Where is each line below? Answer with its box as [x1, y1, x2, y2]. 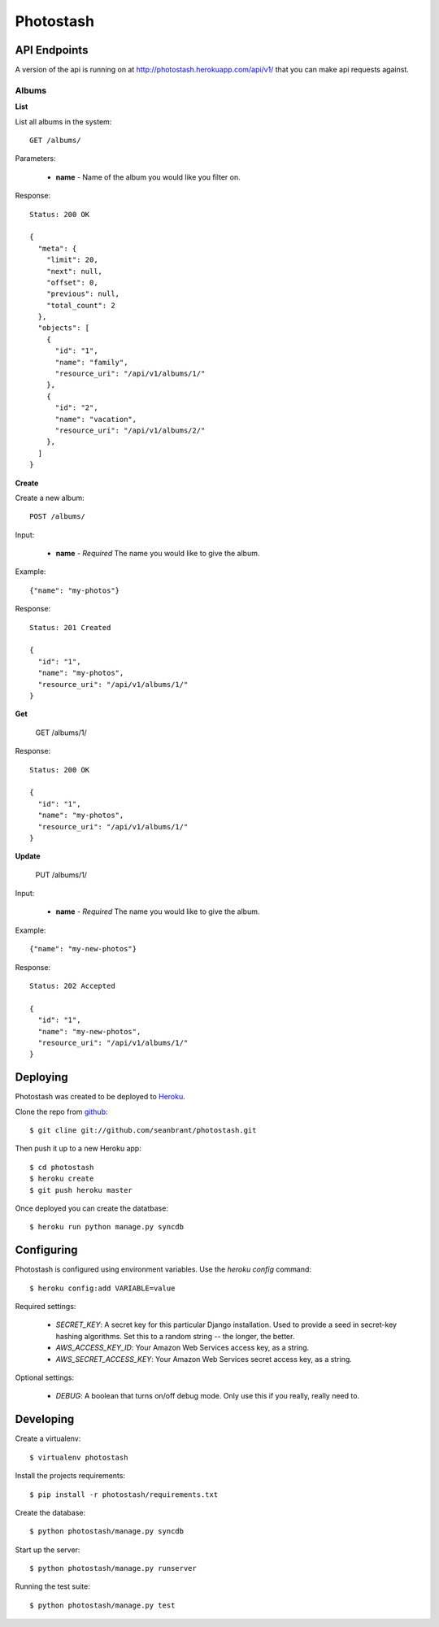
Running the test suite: [15, 1581, 91, 1591]
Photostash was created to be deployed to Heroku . [15, 1092, 186, 1102]
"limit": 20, [46, 255, 98, 264]
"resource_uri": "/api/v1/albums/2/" [54, 425, 206, 435]
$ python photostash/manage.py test [29, 1600, 176, 1610]
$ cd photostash [29, 1163, 94, 1172]
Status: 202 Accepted [29, 981, 115, 991]
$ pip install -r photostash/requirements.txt [29, 1490, 219, 1499]
